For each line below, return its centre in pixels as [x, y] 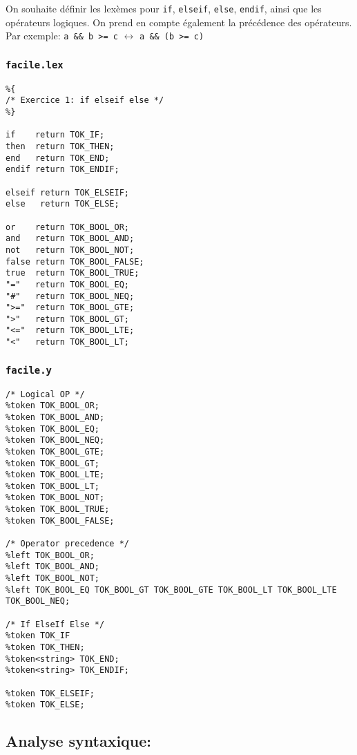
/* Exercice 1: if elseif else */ [85, 101]
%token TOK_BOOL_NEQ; [55, 440]
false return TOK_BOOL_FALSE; [75, 261]
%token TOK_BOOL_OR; [53, 406]
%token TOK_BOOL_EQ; [53, 429]
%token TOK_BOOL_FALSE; [60, 520]
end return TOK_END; [58, 158]
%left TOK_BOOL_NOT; [53, 579]
